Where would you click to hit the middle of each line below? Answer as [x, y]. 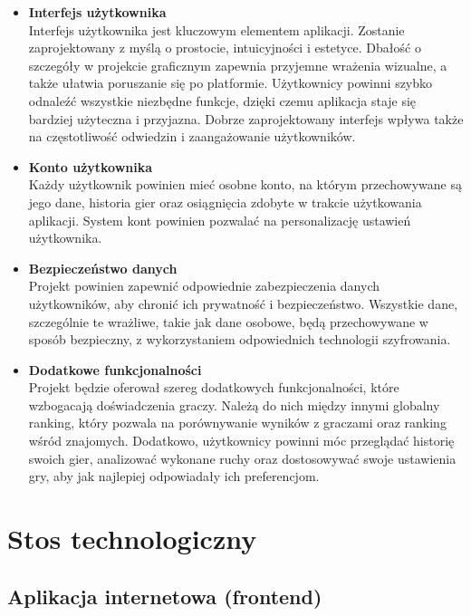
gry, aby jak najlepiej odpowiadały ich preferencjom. [174, 476]
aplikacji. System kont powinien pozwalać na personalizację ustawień [220, 220]
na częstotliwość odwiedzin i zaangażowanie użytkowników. [192, 136]
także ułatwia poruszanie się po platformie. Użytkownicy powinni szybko [231, 83]
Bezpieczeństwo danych [103, 268]
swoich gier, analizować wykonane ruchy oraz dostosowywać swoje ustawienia [242, 458]
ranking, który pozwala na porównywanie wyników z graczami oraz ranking [237, 423]
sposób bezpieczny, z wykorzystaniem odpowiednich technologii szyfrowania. [240, 339]
